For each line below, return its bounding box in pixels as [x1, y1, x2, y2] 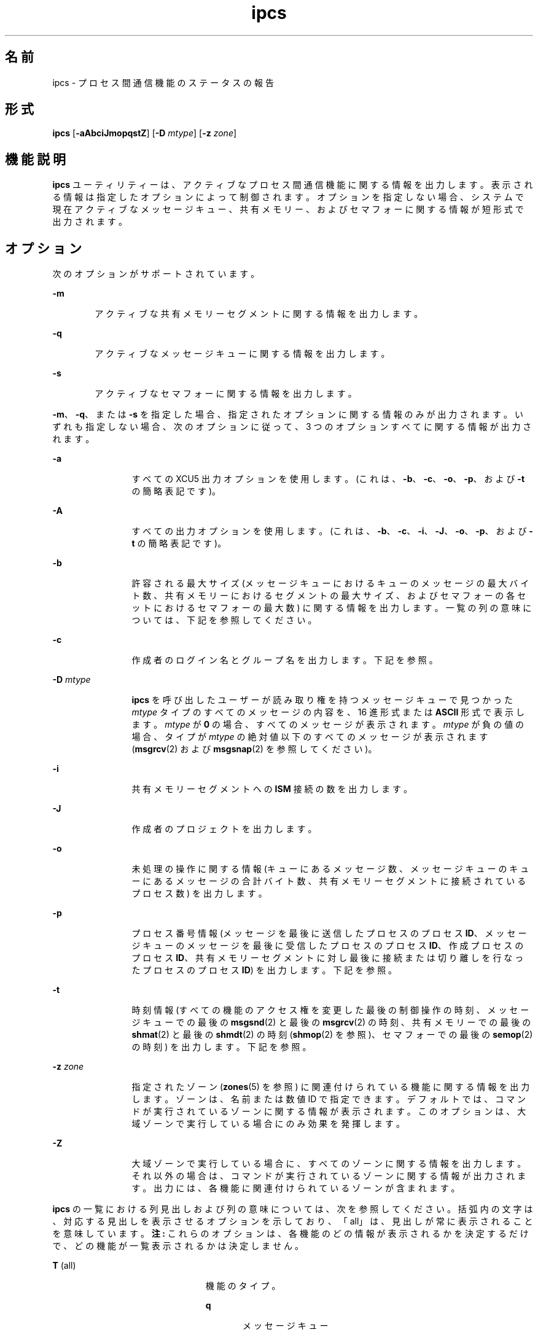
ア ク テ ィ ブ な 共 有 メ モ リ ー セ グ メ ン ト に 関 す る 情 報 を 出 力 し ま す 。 [95, 308, 423, 319]
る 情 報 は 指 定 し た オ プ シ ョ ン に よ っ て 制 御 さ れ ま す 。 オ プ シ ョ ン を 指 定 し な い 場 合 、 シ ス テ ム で [52, 192, 524, 203]
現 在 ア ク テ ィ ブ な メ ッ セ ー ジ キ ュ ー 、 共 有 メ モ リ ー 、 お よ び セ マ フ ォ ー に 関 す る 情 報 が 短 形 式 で [52, 204, 524, 215]
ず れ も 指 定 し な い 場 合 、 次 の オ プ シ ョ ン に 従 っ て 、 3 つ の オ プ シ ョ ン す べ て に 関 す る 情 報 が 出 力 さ [52, 421, 532, 432]
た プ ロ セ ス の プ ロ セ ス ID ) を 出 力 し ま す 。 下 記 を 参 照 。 [131, 965, 397, 976]
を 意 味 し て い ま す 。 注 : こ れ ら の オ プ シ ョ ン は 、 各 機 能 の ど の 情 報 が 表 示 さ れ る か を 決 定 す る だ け [52, 1228, 529, 1239]
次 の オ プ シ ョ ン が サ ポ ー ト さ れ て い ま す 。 [52, 268, 260, 279]
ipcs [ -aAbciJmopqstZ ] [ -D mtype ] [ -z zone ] [52, 128, 237, 139]
